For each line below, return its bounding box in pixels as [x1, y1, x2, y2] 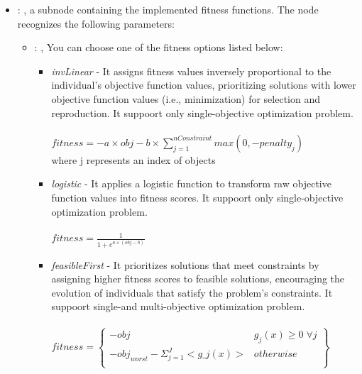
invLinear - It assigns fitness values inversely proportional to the [51, 63, 331, 78]
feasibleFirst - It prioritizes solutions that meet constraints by [51, 257, 319, 272]
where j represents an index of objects [51, 152, 216, 167]
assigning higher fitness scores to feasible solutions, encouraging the [51, 271, 345, 286]
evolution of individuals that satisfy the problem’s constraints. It [51, 285, 333, 299]
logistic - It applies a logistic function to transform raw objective [51, 176, 331, 191]
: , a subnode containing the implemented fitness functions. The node [17, 2, 319, 16]
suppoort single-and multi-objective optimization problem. [51, 299, 305, 314]
